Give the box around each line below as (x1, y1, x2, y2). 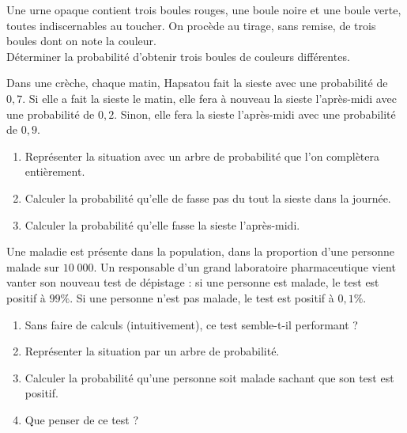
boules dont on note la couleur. (6, 32, 156, 49)
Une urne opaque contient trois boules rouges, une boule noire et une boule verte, (6, 2, 401, 17)
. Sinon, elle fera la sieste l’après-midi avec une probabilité (114, 105, 396, 122)
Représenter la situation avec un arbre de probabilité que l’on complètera (24, 147, 379, 164)
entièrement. (24, 163, 85, 180)
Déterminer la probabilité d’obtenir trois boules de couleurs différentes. (6, 47, 350, 64)
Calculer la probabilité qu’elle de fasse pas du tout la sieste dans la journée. (24, 189, 391, 206)
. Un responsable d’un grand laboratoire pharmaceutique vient (93, 258, 396, 275)
